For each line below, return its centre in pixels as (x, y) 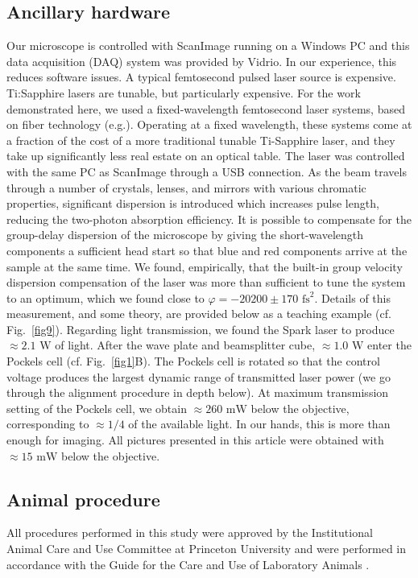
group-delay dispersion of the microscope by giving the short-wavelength (185, 235)
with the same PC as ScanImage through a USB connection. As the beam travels (207, 171)
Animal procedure (83, 499)
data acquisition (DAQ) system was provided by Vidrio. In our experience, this (202, 61)
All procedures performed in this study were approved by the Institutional (190, 533)
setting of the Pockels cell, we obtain (97, 408)
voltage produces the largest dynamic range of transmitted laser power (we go (199, 376)
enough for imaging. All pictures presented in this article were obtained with (195, 440)
